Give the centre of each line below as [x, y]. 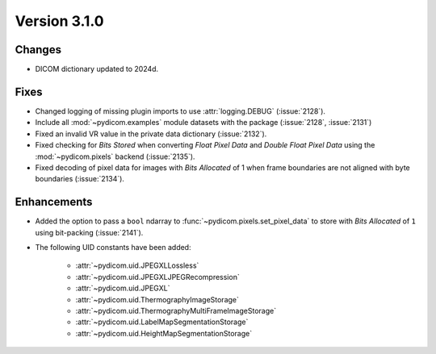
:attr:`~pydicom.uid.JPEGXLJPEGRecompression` [157, 277]
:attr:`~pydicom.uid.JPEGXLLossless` [137, 265]
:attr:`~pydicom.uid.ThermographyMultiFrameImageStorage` [176, 310]
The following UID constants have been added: [113, 247]
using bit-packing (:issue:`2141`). [89, 232]
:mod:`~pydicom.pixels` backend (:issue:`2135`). [115, 156]
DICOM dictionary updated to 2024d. [97, 69]
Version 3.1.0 [59, 21]
